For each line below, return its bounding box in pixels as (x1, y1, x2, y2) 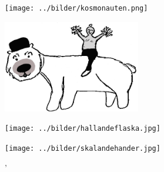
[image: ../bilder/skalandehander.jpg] (5, 144, 160, 153)
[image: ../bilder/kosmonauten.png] (5, 4, 148, 12)
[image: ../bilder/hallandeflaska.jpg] (5, 124, 160, 133)
